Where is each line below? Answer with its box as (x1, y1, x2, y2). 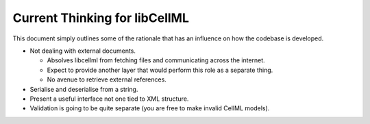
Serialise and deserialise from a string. (29, 85, 138, 93)
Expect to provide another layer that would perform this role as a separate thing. (47, 66, 273, 74)
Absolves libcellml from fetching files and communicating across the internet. (47, 56, 265, 64)
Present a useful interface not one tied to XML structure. (29, 95, 189, 103)
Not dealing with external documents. (29, 47, 136, 55)
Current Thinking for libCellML (12, 10, 190, 25)
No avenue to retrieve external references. (47, 75, 167, 84)
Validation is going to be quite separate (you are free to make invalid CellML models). (29, 104, 270, 112)
